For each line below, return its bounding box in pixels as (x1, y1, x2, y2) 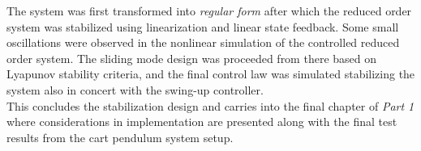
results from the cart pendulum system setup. (6, 128, 234, 145)
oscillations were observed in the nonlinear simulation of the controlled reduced (6, 34, 400, 51)
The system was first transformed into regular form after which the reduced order (6, 2, 412, 19)
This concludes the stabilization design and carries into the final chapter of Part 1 (6, 97, 415, 114)
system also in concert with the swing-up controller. (6, 81, 264, 98)
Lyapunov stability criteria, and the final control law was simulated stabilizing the (6, 65, 415, 82)
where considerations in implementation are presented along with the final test (6, 113, 397, 130)
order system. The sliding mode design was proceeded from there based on (6, 49, 377, 66)
